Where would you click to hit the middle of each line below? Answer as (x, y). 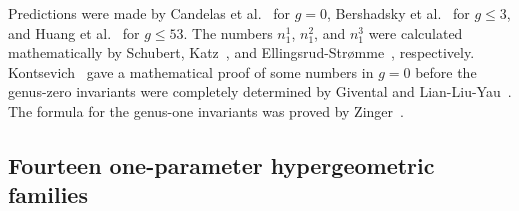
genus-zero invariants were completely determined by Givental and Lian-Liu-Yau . (260, 91)
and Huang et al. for (74, 32)
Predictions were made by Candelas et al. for (149, 13)
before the (446, 71)
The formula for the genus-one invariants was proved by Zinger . (206, 110)
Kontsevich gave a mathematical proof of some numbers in (191, 71)
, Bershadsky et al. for (398, 13)
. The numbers (228, 32)
